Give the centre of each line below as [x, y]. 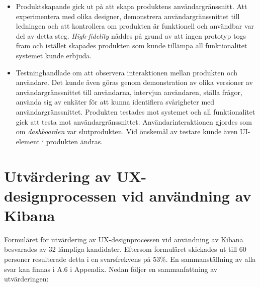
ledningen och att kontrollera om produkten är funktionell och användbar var [135, 26]
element [28, 141]
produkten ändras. [75, 141]
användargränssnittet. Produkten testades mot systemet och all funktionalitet [136, 111]
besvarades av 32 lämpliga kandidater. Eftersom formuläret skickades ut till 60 [125, 249]
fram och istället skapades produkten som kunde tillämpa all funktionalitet [132, 45]
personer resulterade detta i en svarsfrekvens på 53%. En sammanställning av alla [130, 259]
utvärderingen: [26, 279]
